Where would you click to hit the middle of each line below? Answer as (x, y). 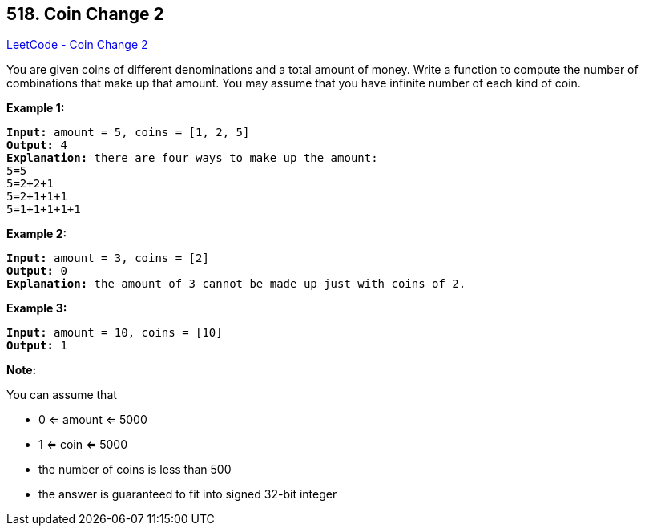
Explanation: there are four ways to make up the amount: (192, 158)
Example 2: (37, 234)
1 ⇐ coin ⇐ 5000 (83, 445)
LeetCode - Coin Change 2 (77, 45)
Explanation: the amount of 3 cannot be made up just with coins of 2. (236, 284)
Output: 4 (37, 145)
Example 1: (36, 108)
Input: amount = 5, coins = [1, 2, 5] (128, 133)
